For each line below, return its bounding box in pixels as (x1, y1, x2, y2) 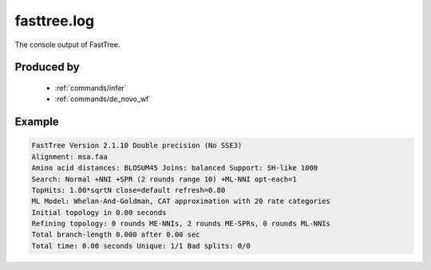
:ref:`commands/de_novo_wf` (54, 94, 152, 104)
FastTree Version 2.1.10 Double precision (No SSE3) (31, 141, 243, 151)
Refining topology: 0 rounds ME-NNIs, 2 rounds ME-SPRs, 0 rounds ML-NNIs (31, 219, 331, 229)
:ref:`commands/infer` (54, 83, 127, 92)
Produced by (14, 61, 80, 74)
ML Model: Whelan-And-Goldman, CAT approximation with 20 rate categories (31, 197, 331, 206)
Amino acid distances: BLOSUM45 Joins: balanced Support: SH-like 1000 (31, 163, 318, 173)
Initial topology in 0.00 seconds (31, 208, 167, 217)
